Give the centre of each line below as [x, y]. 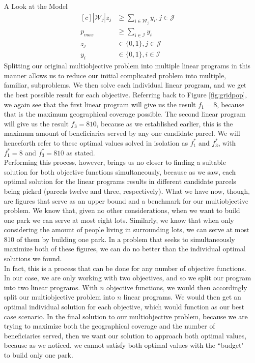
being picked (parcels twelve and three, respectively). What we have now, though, [127, 191]
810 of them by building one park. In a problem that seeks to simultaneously [120, 239]
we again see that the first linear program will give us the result [100, 104]
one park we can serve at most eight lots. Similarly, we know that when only [119, 220]
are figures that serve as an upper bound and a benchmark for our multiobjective [126, 200]
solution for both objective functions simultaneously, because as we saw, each [120, 171]
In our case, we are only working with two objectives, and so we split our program [127, 278]
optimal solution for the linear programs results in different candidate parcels [120, 181]
